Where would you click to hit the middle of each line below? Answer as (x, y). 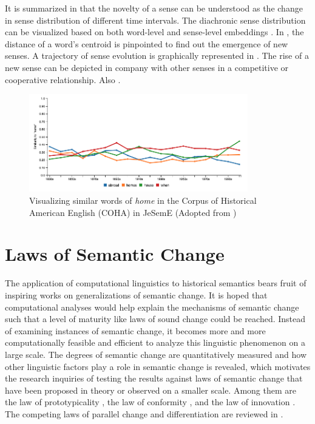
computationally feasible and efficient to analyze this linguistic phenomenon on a (155, 342)
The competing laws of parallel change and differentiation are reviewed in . (144, 413)
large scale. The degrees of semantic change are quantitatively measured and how (156, 354)
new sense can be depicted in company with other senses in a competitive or (147, 67)
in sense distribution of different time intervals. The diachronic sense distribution (155, 20)
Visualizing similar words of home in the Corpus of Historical (143, 200)
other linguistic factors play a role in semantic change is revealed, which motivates (158, 366)
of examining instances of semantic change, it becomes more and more (135, 330)
